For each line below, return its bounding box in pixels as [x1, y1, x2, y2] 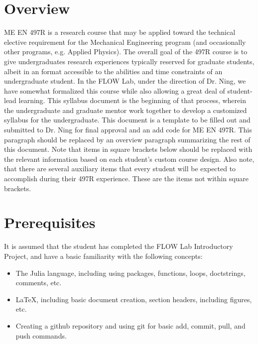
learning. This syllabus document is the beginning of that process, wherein [18, 95, 246, 106]
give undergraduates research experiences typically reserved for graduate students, [4, 56, 255, 66]
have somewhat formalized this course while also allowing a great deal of [4, 85, 225, 96]
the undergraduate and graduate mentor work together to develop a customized [4, 105, 247, 115]
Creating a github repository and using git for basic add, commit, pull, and [15, 320, 246, 331]
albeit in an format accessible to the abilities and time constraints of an [4, 66, 223, 76]
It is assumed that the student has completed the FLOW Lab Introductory [4, 241, 233, 251]
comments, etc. [15, 277, 62, 288]
